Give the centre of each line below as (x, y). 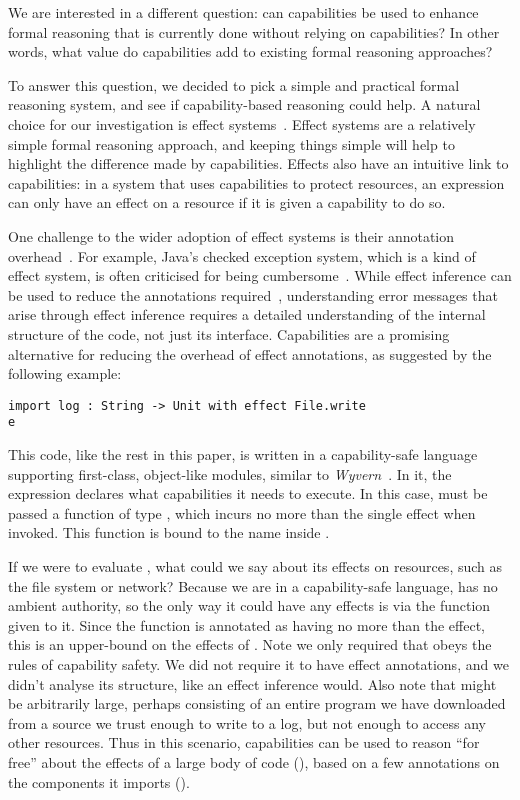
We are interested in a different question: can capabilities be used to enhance (243, 12)
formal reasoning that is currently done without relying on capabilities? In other (254, 31)
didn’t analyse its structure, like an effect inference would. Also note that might (252, 683)
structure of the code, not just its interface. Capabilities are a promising (229, 333)
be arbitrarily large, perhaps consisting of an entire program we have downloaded (257, 703)
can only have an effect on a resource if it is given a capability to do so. (227, 202)
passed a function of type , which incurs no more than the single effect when (242, 512)
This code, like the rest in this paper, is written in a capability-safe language (243, 454)
